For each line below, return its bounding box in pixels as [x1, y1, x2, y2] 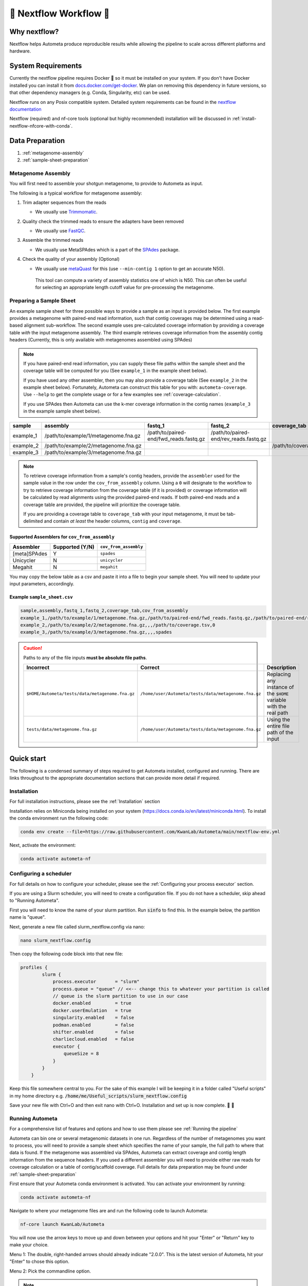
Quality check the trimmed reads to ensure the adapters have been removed [22, 218, 184, 224]
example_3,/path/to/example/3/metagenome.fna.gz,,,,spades [20, 629, 172, 635]
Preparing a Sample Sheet [9, 297, 76, 305]
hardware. [9, 48, 31, 54]
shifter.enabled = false [52, 1029, 134, 1035]
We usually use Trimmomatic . [35, 209, 98, 215]
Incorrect [26, 664, 50, 671]
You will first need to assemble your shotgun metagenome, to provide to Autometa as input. [9, 181, 203, 187]
